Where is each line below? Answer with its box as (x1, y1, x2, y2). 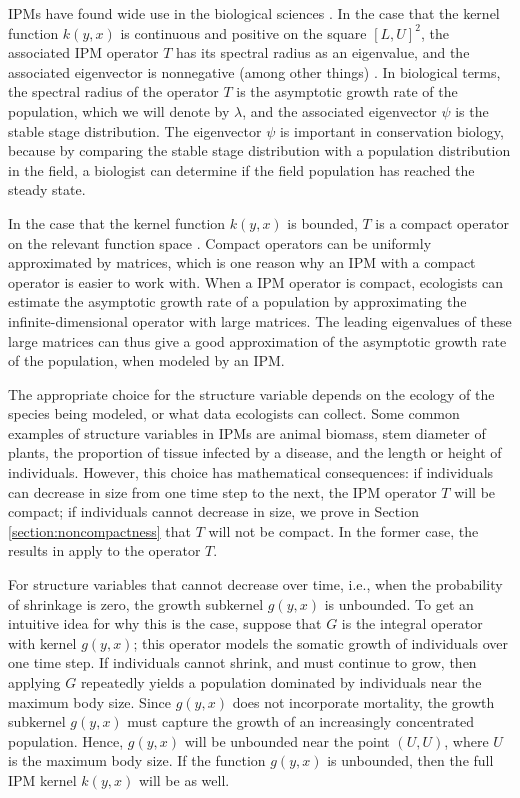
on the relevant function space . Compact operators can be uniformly (8, 232, 432, 253)
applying (8, 672, 61, 692)
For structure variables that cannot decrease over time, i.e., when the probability (8, 574, 503, 595)
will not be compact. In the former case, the (208, 520, 479, 541)
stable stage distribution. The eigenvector (8, 120, 262, 141)
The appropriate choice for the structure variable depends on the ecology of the (8, 383, 495, 404)
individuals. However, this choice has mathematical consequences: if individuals (8, 462, 494, 483)
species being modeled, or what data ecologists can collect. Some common (8, 403, 460, 424)
